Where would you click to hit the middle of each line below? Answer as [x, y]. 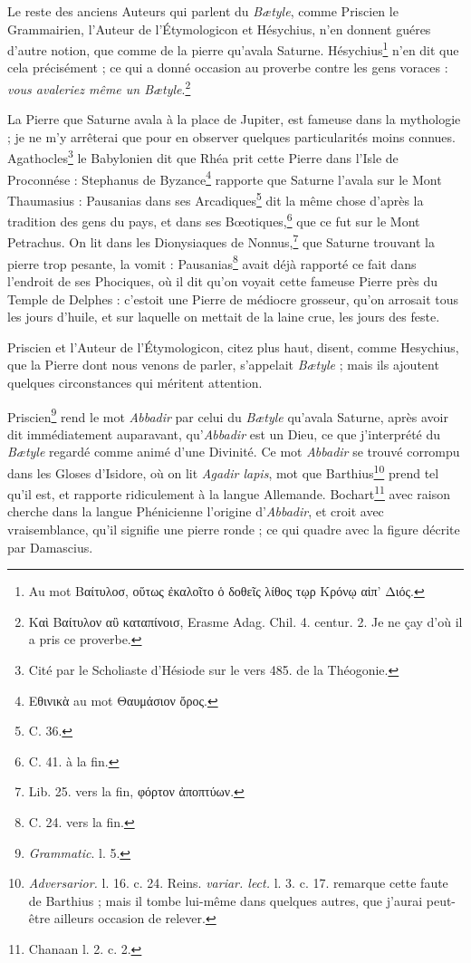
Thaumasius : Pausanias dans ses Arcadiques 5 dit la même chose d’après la [216, 198]
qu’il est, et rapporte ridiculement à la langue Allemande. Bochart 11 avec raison [229, 492]
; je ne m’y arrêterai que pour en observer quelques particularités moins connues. [231, 136]
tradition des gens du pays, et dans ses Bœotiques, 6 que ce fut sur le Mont [214, 220]
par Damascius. [50, 547]
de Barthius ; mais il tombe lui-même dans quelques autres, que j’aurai [226, 900]
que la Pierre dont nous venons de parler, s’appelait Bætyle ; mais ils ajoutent [223, 365]
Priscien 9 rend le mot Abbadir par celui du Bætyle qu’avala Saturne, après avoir [228, 415]
